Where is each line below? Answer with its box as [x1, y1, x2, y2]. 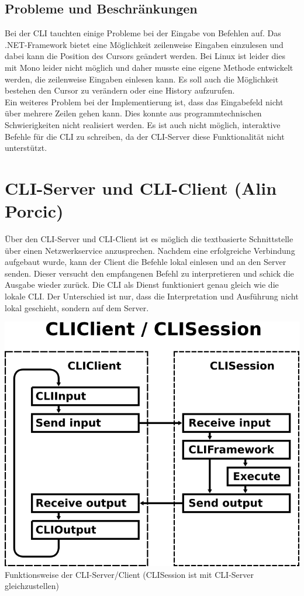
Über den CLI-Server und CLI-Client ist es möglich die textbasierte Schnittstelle [5, 233, 293, 245]
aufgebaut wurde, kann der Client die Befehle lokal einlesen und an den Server [5, 256, 286, 268]
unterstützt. [5, 142, 47, 154]
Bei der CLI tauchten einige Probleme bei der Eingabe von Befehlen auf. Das [5, 27, 281, 39]
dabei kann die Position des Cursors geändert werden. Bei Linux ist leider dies [5, 50, 285, 62]
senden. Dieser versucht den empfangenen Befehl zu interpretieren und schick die [5, 267, 294, 279]
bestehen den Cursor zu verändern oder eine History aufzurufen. [5, 84, 235, 97]
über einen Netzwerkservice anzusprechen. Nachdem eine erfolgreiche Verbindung [5, 244, 295, 256]
